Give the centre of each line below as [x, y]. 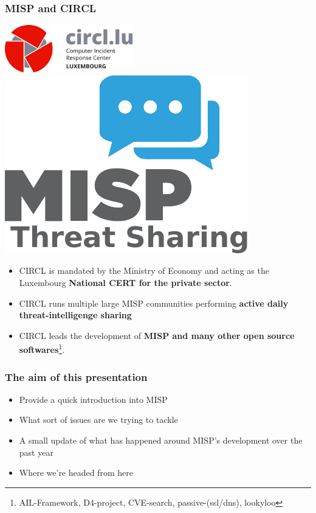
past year [36, 452]
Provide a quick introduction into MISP [93, 399]
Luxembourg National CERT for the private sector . [125, 282]
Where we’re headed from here [76, 473]
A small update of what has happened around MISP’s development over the [161, 440]
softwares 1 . [42, 349]
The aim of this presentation [76, 376]
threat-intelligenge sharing [75, 315]
